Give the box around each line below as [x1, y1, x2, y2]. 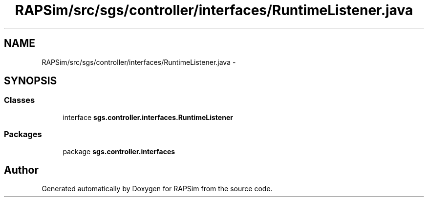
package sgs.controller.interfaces [63, 147, 175, 156]
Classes [4, 95, 35, 105]
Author [4, 163, 39, 176]
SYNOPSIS [4, 75, 57, 87]
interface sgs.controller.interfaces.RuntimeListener [63, 113, 233, 121]
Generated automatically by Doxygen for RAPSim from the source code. [42, 184, 273, 193]
